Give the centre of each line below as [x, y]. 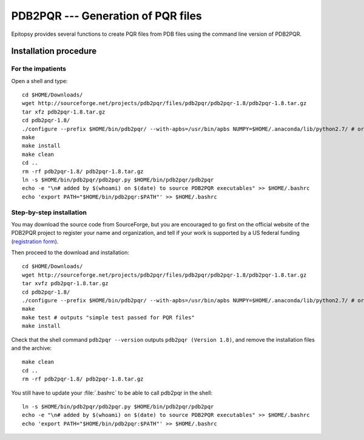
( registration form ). [35, 241]
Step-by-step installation [49, 212]
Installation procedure [54, 51]
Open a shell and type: [39, 81]
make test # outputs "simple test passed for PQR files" [109, 317]
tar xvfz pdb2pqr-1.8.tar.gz [65, 283]
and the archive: [31, 348]
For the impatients [39, 69]
